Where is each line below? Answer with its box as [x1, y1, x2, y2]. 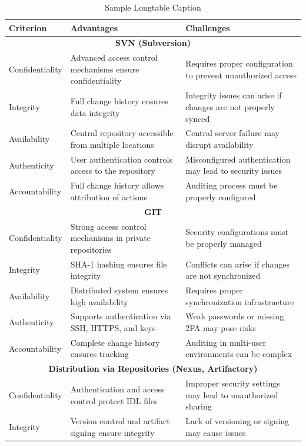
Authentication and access [70, 382, 165, 395]
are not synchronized [185, 269, 261, 282]
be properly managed [185, 237, 262, 249]
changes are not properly [185, 100, 275, 113]
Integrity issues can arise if [185, 89, 282, 101]
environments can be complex [185, 348, 292, 360]
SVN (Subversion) [115, 37, 191, 49]
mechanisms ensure [70, 62, 139, 75]
